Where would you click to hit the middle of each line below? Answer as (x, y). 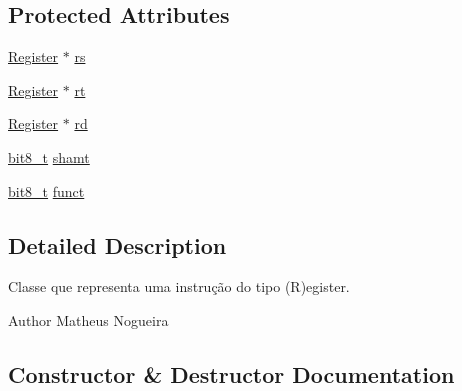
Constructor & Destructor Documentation (231, 373)
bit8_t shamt (49, 156)
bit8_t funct (46, 190)
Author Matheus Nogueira (88, 319)
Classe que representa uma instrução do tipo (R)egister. (179, 286)
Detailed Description (117, 244)
